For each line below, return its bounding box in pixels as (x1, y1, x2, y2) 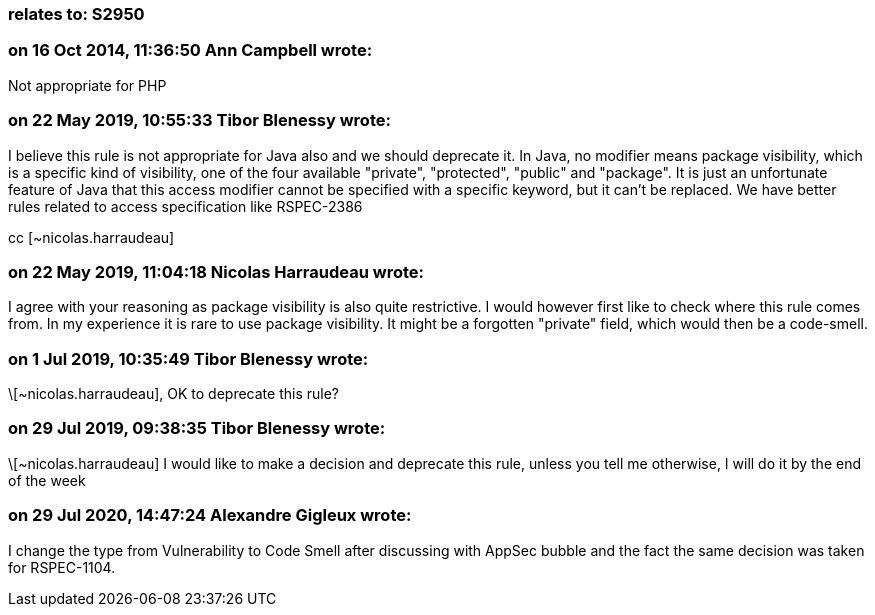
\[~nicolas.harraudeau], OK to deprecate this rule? (8, 385, 339, 402)
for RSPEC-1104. (8, 558, 116, 576)
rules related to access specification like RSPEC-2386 (8, 197, 363, 215)
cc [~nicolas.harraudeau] (8, 228, 175, 246)
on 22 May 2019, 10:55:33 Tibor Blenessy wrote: (8, 110, 391, 131)
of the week (8, 471, 86, 489)
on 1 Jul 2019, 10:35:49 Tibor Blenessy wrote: (8, 348, 369, 369)
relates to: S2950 (8, 4, 145, 24)
